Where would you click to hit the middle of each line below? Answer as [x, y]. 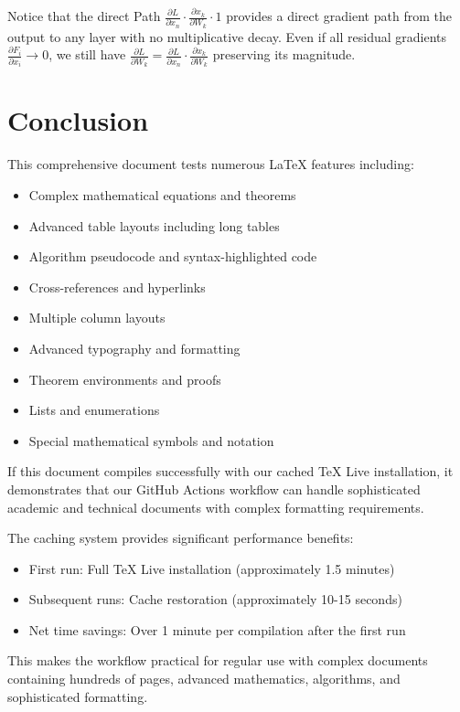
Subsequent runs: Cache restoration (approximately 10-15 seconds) [215, 599]
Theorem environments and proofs [125, 379]
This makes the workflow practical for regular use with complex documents [218, 660]
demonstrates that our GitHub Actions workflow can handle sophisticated [214, 489]
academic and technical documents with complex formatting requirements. [216, 507]
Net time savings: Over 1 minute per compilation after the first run [217, 629]
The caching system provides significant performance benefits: [181, 538]
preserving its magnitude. [284, 54]
